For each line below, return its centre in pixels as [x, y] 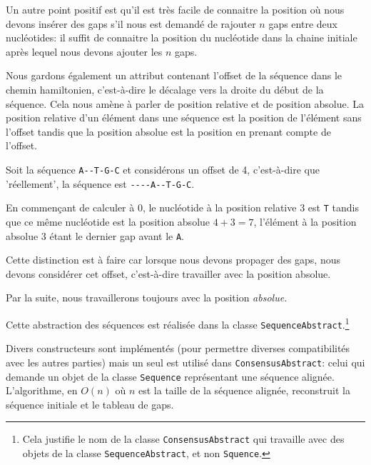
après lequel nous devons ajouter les [84, 51]
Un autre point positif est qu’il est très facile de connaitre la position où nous [175, 9]
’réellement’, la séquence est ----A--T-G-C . [100, 183]
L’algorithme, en [42, 390]
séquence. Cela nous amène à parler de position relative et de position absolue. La [185, 103]
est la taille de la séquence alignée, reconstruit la [244, 390]
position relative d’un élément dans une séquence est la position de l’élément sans [184, 117]
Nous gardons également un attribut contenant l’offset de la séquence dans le [174, 75]
